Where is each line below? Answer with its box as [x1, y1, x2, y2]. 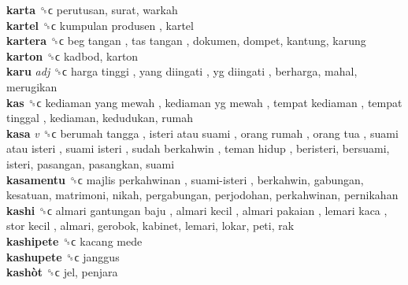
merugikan [6, 78, 57, 94]
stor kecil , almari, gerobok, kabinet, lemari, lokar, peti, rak [6, 217, 295, 234]
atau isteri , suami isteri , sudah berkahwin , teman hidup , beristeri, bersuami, [6, 140, 390, 157]
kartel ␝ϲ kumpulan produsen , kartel [6, 17, 194, 33]
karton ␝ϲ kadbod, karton [6, 47, 139, 64]
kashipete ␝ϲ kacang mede [6, 232, 143, 249]
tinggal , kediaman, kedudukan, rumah [6, 109, 193, 126]
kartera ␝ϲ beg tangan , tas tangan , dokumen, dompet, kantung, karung [6, 32, 366, 49]
